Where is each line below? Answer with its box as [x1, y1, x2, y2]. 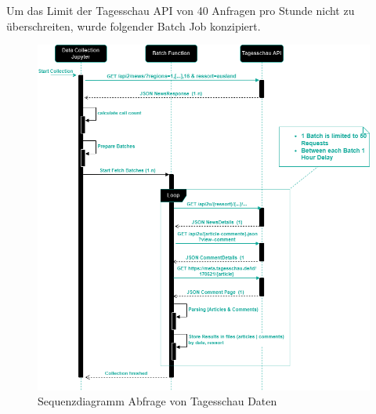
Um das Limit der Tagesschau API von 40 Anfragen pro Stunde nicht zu [6, 2, 355, 18]
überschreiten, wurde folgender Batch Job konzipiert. [6, 17, 261, 34]
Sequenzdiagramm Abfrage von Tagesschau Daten [38, 393, 277, 409]
